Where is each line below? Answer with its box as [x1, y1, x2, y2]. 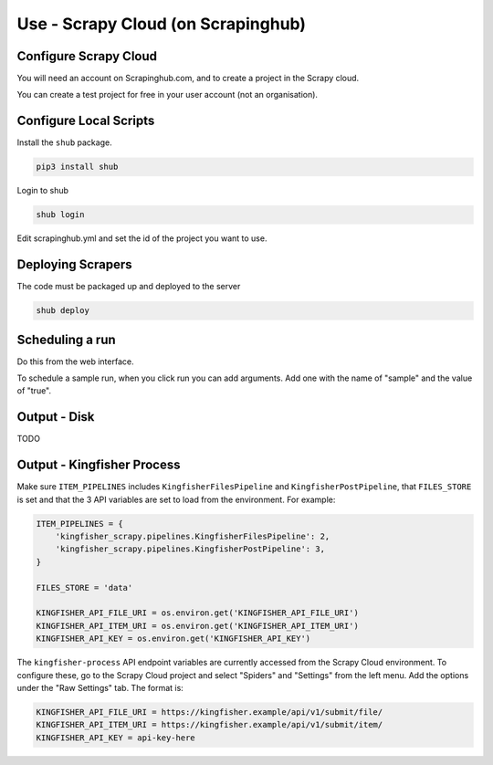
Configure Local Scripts [16, 113, 155, 129]
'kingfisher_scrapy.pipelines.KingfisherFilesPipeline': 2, [55, 531, 330, 542]
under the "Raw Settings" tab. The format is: [16, 682, 184, 693]
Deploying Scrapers [16, 257, 132, 273]
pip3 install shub [36, 162, 119, 173]
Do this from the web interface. [16, 356, 134, 367]
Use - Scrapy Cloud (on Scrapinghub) [16, 14, 306, 34]
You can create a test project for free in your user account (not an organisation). [16, 89, 319, 100]
